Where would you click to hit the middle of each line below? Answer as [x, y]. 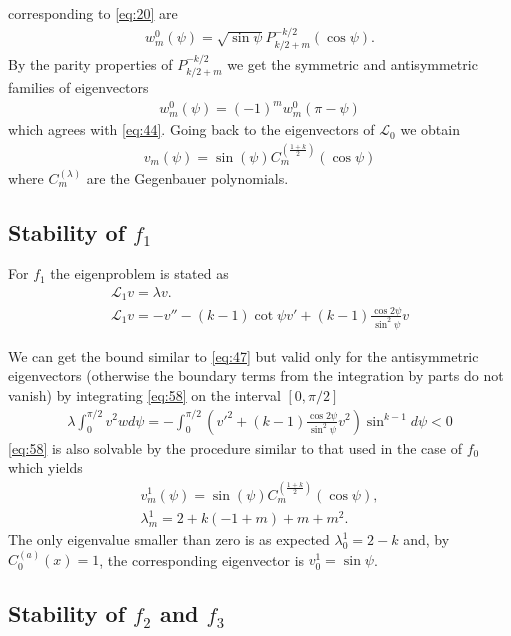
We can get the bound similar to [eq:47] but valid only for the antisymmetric [243, 355]
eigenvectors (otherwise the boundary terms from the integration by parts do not [256, 375]
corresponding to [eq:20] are [93, 13]
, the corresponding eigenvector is [202, 559]
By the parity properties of [90, 63]
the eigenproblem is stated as [139, 273]
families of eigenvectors [78, 87]
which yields [45, 467]
